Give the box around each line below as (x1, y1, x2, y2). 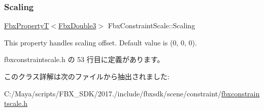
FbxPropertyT (4, 20, 49, 31)
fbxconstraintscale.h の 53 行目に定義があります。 (4, 54, 164, 65)
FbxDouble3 (58, 20, 96, 31)
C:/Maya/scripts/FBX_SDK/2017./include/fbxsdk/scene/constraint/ (4, 88, 222, 98)
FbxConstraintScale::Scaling (108, 20, 195, 31)
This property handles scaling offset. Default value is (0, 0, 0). (4, 37, 197, 47)
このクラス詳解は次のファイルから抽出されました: (4, 71, 170, 81)
